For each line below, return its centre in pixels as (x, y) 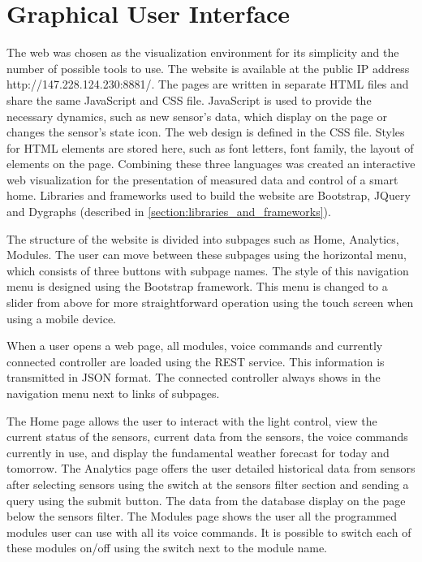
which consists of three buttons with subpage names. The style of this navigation (208, 270)
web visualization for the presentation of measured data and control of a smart (202, 179)
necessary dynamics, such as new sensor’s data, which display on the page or (197, 116)
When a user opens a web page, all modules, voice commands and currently (195, 346)
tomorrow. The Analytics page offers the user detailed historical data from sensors (211, 468)
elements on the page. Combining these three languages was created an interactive (211, 164)
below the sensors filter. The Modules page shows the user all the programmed (202, 516)
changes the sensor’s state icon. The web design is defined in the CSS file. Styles (206, 132)
